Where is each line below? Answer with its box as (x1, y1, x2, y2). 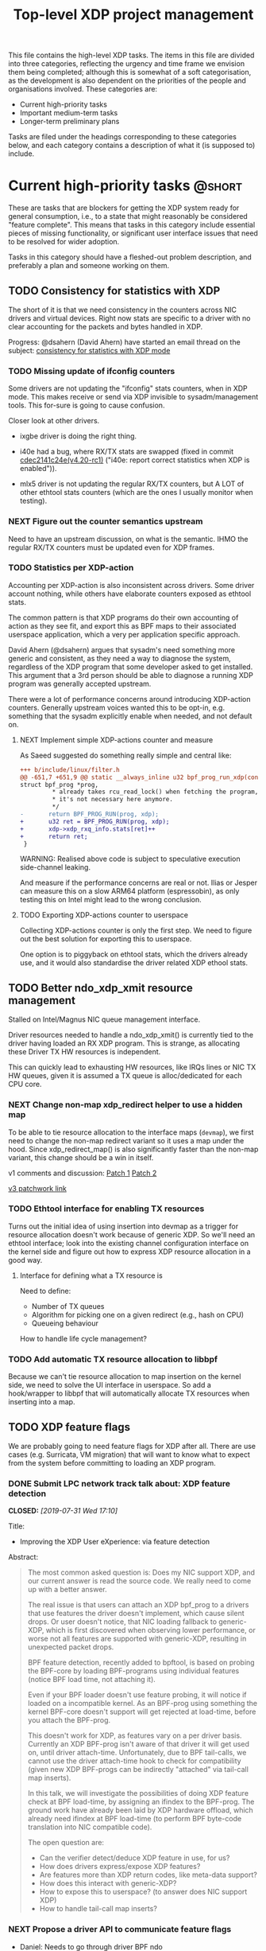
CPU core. (8, 1080, 42, 1089)
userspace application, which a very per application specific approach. (8, 629, 241, 639)
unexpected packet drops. (27, 1642, 114, 1652)
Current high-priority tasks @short (8, 177, 243, 195)
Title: (8, 1521, 25, 1531)
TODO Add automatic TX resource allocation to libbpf (8, 1353, 218, 1365)
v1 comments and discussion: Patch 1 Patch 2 (8, 1168, 157, 1178)
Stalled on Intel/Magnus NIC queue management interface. (8, 1014, 201, 1024)
